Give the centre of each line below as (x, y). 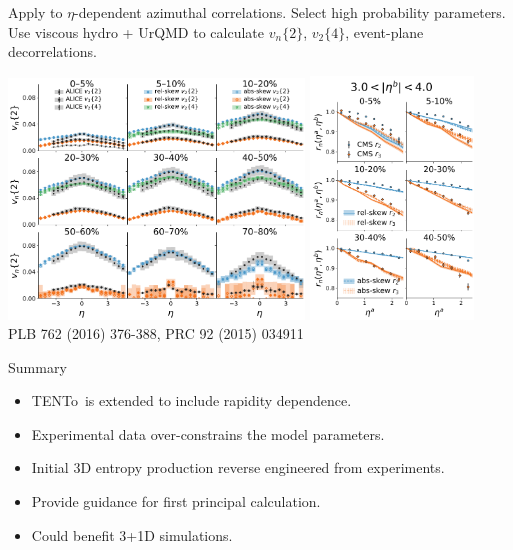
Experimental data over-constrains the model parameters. (208, 433)
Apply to (35, 12)
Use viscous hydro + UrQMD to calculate (136, 31)
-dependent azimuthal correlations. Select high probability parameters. (290, 12)
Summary (37, 366)
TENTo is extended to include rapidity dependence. (191, 400)
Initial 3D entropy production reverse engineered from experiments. (238, 467)
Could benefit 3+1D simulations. (132, 534)
